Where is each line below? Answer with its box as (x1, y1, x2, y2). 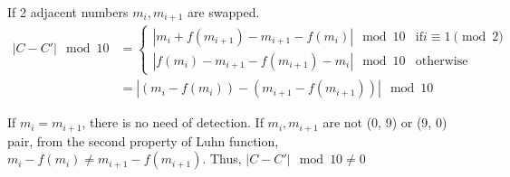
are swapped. (187, 3, 260, 21)
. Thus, (202, 149, 242, 168)
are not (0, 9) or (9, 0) (322, 113, 447, 132)
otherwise (415, 54, 468, 68)
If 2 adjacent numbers (7, 3, 129, 21)
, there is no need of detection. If (82, 113, 264, 132)
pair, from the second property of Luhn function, (7, 131, 279, 150)
